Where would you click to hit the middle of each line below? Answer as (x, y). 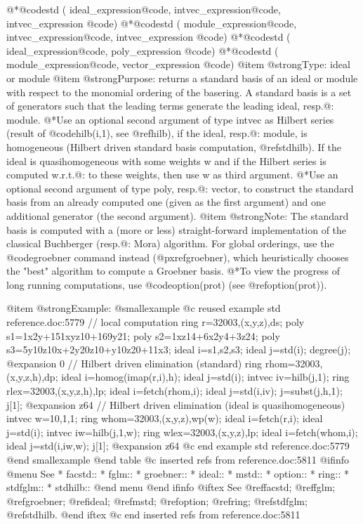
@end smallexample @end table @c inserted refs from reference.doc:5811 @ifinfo (178, 459)
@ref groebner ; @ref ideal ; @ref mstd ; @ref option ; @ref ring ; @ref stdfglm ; (157, 500)
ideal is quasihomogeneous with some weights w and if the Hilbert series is (166, 161)
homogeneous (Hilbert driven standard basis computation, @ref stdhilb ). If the (174, 146)
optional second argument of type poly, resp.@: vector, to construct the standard (180, 188)
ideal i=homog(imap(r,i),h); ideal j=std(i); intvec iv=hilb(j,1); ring (205, 377)
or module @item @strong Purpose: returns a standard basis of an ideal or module (182, 78)
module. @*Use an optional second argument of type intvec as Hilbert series (170, 119)
